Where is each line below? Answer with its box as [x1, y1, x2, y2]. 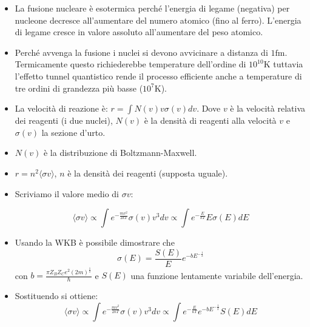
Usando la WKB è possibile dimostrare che [15, 236, 175, 249]
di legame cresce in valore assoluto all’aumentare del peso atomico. [15, 25, 263, 38]
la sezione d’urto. [41, 126, 106, 138]
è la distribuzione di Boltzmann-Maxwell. [43, 146, 197, 159]
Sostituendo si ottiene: [15, 289, 98, 302]
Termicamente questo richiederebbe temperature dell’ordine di [15, 58, 246, 70]
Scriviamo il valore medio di [15, 187, 119, 200]
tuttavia [273, 58, 303, 70]
